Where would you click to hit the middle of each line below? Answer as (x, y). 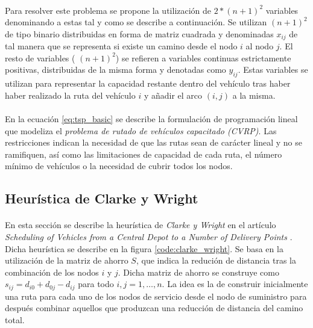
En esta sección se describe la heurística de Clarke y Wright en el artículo (141, 225)
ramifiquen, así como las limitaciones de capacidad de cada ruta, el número (144, 154)
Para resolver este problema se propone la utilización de (108, 10)
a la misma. (254, 95)
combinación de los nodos (52, 272)
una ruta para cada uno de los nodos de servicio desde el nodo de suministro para (156, 296)
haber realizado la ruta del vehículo (70, 95)
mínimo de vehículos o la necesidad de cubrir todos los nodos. (119, 166)
